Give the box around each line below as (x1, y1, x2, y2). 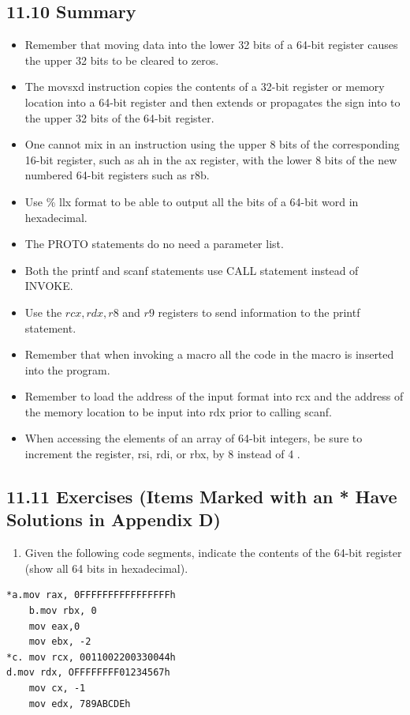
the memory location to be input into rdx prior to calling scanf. (24, 403, 332, 420)
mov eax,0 (28, 620, 80, 632)
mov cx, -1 (28, 683, 86, 694)
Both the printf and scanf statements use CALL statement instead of (24, 262, 359, 278)
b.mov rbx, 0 (28, 605, 97, 617)
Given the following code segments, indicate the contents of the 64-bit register (24, 544, 402, 561)
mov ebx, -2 (28, 636, 91, 648)
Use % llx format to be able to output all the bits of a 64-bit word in (24, 193, 359, 209)
